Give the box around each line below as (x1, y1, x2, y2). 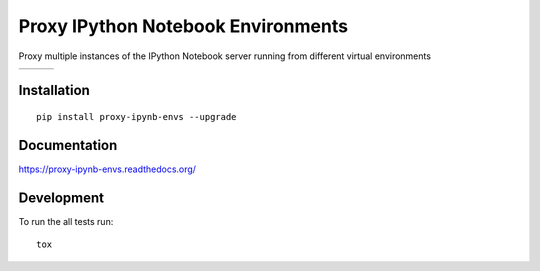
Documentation (18, 136, 118, 154)
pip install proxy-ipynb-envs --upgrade (36, 111, 237, 122)
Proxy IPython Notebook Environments (18, 15, 349, 37)
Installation (18, 82, 90, 99)
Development (18, 189, 105, 206)
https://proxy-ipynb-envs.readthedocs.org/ (18, 163, 197, 175)
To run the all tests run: (18, 215, 114, 227)
